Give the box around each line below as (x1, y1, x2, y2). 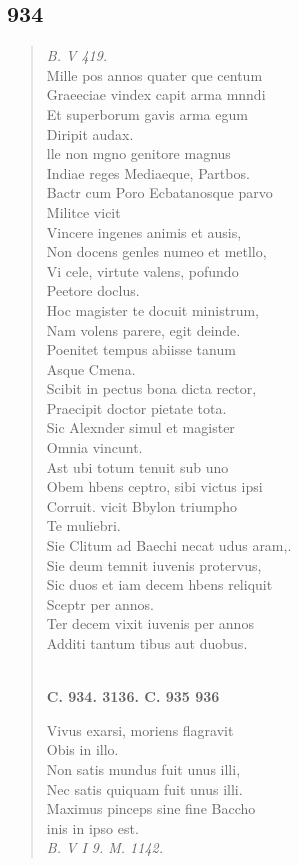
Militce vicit (46, 201, 121, 222)
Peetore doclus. (46, 280, 140, 301)
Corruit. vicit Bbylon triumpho (46, 495, 237, 516)
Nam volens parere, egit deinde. (46, 319, 241, 340)
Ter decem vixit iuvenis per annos (46, 613, 254, 634)
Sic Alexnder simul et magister (46, 417, 235, 438)
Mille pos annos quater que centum (46, 64, 263, 85)
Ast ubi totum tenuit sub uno (46, 456, 229, 477)
